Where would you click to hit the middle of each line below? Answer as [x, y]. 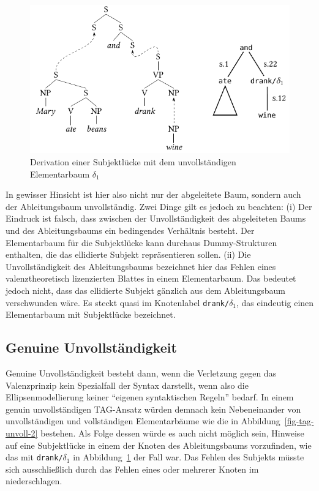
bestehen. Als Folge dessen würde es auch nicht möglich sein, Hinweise [172, 433]
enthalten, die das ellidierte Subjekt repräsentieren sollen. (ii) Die [128, 254]
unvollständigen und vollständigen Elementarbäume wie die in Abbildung [143, 421]
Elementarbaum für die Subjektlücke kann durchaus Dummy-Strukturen [141, 242]
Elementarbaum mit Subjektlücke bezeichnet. [91, 314]
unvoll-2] [22, 433]
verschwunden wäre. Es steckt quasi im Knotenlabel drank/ [118, 302]
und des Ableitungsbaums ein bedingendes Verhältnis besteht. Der [130, 230]
